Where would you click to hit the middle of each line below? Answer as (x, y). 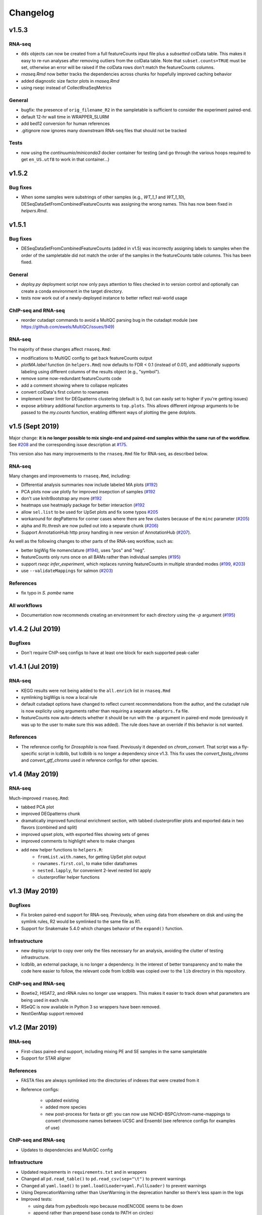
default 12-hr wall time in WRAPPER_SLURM (65, 117)
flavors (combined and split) (49, 827)
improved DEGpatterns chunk (50, 814)
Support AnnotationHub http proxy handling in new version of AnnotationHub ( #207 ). (106, 533)
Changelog (32, 13)
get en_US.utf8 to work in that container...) (65, 159)
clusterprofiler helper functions (69, 877)
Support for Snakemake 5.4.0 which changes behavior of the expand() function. (102, 928)
